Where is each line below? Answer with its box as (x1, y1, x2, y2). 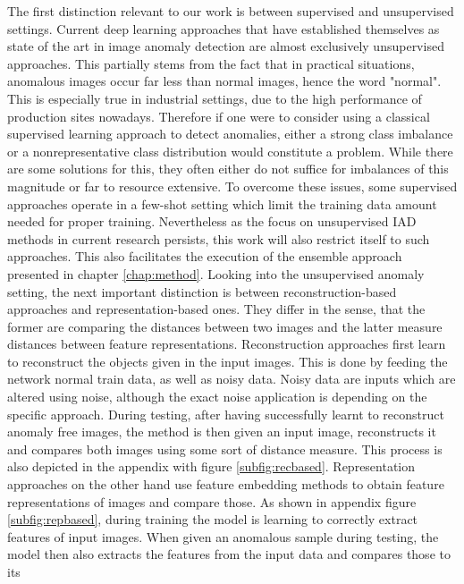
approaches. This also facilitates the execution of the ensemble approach (7, 247, 402, 266)
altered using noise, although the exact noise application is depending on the (7, 387, 427, 406)
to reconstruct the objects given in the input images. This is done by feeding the (7, 351, 448, 370)
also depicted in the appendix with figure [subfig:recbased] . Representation (7, 457, 416, 476)
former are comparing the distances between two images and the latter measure (7, 317, 443, 335)
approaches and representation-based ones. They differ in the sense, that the (7, 300, 426, 318)
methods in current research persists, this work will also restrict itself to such (7, 229, 430, 248)
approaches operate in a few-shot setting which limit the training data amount (7, 194, 437, 213)
